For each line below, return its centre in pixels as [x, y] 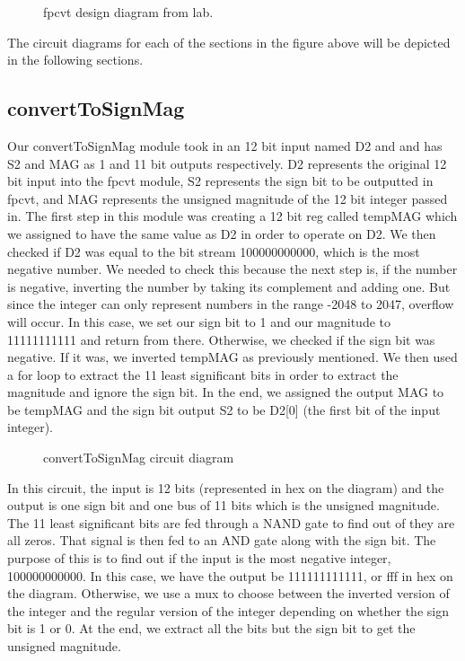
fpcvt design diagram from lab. [128, 12]
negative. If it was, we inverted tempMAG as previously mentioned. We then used [232, 357]
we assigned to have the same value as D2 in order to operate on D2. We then [222, 233]
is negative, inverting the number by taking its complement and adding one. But [229, 286]
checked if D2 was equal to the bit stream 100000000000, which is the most [214, 251]
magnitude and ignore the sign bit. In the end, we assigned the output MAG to [226, 392]
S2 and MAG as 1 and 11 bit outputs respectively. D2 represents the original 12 [227, 163]
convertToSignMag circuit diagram [139, 458]
